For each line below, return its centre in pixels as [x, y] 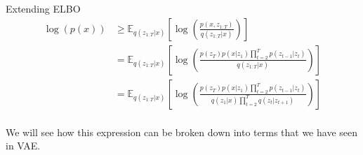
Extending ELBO [43, 8]
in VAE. [23, 146]
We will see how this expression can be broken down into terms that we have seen [182, 132]
